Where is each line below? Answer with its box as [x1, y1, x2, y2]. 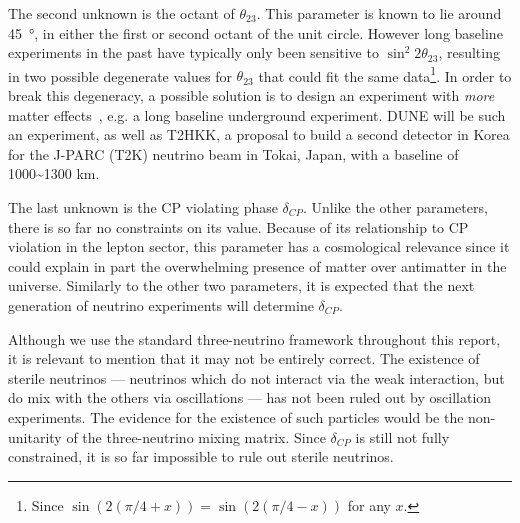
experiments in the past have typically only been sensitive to [8, 42, 379, 63]
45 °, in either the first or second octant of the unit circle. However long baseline [8, 22, 503, 43]
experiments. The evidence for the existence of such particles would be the [8, 406, 464, 427]
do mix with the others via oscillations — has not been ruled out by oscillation [8, 387, 492, 408]
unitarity [8, 426, 62, 447]
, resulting [438, 42, 500, 63]
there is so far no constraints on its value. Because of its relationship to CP [8, 216, 469, 237]
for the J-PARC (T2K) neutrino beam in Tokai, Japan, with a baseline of [8, 143, 459, 164]
